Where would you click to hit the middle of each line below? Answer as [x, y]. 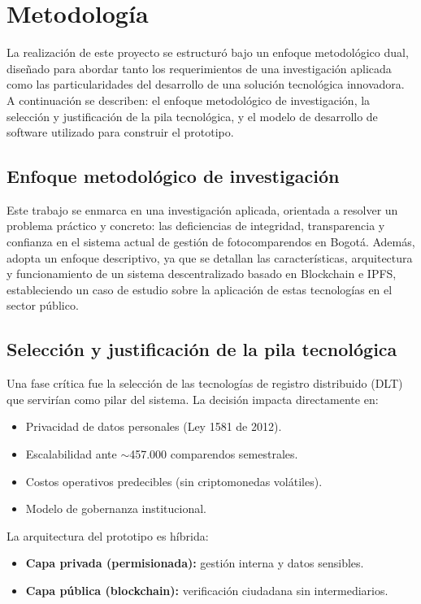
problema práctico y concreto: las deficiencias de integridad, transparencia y [196, 226]
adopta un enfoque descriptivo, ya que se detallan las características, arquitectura [210, 257]
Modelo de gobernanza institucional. [116, 508]
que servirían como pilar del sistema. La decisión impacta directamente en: [193, 399]
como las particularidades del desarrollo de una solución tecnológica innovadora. [206, 84]
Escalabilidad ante [71, 454]
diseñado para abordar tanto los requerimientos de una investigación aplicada [199, 68]
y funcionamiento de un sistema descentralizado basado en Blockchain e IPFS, [202, 274]
